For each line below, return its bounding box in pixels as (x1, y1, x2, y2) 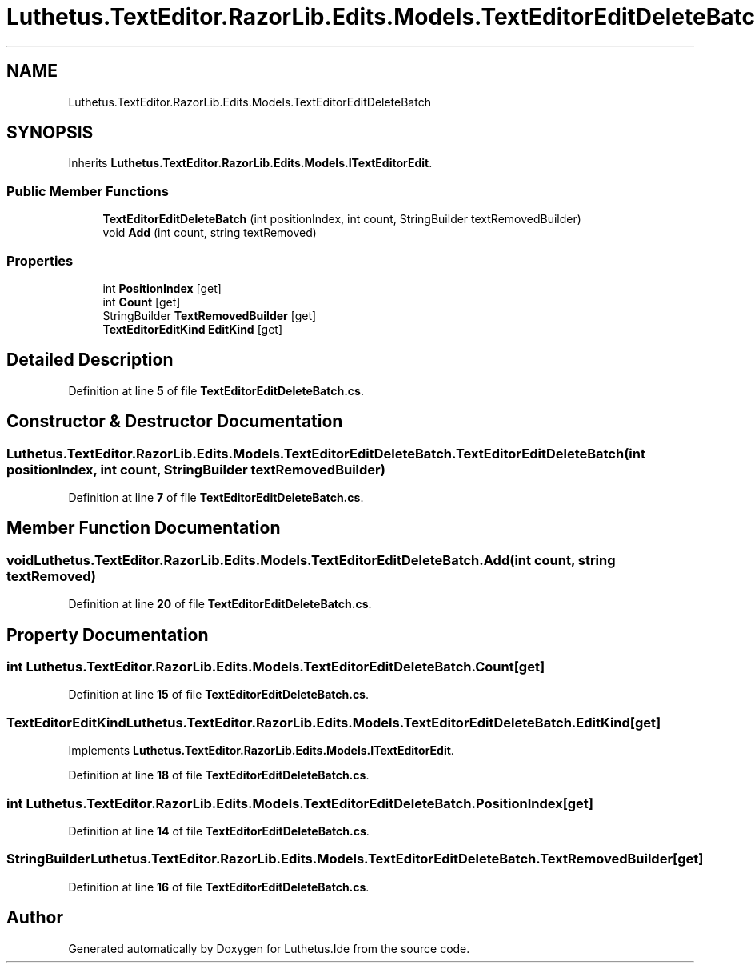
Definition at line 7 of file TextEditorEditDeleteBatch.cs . (68, 491, 364, 504)
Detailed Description (6, 350, 174, 370)
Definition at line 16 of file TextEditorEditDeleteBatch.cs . (68, 879, 370, 894)
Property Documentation (6, 624, 209, 645)
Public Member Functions (6, 182, 169, 199)
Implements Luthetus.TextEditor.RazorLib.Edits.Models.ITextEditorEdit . (68, 743, 454, 758)
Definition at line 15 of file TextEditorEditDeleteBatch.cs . (68, 687, 370, 702)
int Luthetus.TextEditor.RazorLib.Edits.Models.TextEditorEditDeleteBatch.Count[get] (6, 659, 545, 675)
